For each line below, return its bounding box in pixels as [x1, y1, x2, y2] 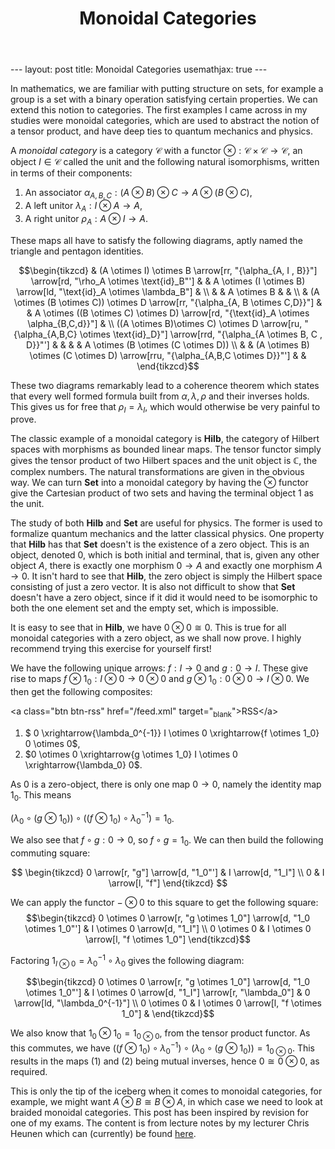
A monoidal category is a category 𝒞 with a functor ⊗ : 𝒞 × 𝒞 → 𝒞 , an [10, 145, 303, 157]
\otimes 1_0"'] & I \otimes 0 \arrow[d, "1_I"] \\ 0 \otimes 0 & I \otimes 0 [24, 923, 312, 935]
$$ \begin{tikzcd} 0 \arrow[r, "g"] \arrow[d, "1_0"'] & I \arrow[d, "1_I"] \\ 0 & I [11, 867, 325, 879]
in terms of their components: [10, 167, 133, 179]
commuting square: [10, 847, 91, 859]
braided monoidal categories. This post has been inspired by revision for [10, 1106, 310, 1118]
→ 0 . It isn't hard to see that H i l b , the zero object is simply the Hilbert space [10, 570, 323, 582]
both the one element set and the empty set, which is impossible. [10, 602, 279, 614]
